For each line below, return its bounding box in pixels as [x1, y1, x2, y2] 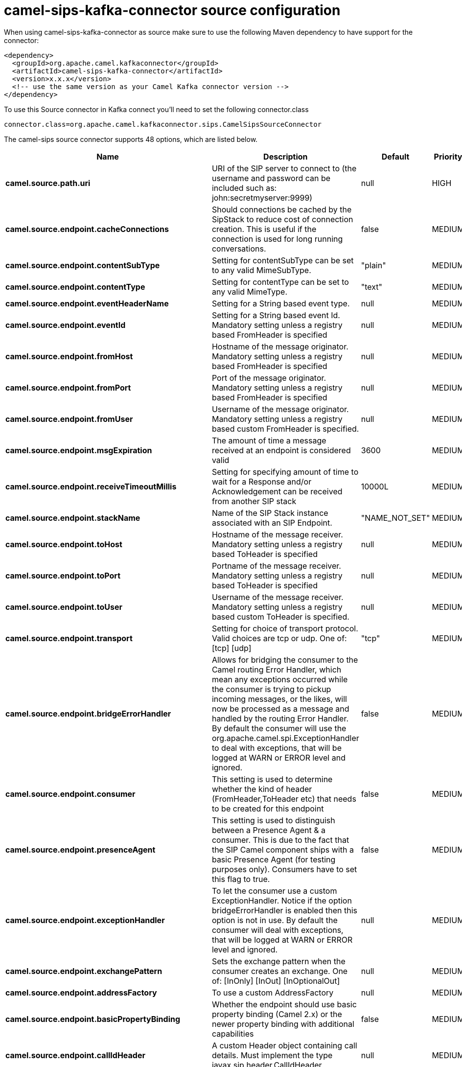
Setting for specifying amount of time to [211, 466, 359, 477]
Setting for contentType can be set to [211, 277, 349, 287]
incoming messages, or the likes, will [211, 694, 347, 704]
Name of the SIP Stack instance [211, 508, 328, 518]
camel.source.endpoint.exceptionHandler [5, 915, 165, 925]
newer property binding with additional [211, 1019, 354, 1029]
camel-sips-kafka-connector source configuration [4, 2, 341, 19]
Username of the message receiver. [211, 592, 344, 602]
